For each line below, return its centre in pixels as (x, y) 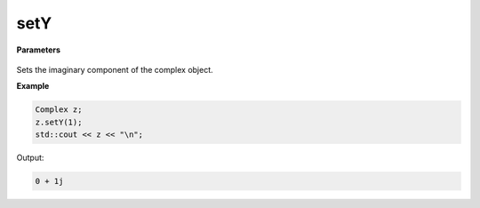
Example (33, 86)
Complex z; (59, 110)
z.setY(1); (59, 122)
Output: (30, 158)
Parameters (39, 50)
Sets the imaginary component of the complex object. (115, 69)
